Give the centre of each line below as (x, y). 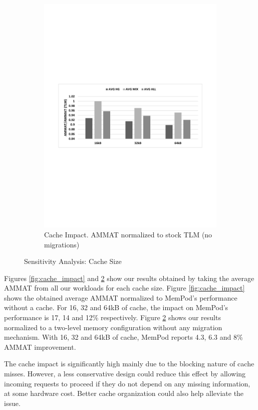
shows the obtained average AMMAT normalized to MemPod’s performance (121, 297)
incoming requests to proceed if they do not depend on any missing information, (127, 383)
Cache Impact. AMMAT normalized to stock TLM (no (128, 234)
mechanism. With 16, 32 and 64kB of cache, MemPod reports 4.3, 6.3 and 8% (123, 337)
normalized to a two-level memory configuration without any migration (113, 327)
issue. (12, 403)
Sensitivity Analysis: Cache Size (73, 261)
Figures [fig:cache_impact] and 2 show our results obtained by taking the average (129, 278)
